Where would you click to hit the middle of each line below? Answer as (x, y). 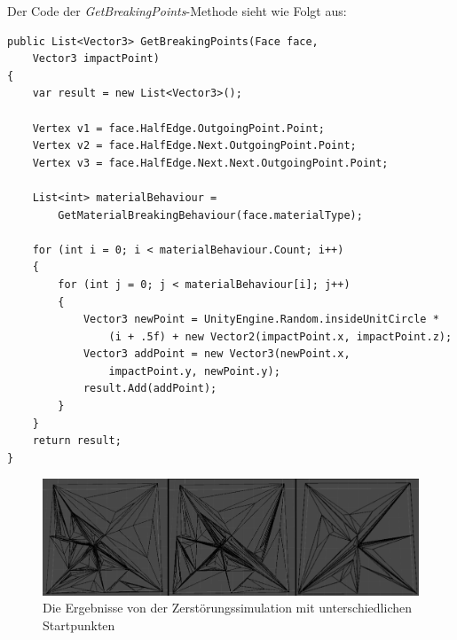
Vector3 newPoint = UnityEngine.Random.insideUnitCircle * (261, 320)
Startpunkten (79, 625)
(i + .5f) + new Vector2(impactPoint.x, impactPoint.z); (280, 336)
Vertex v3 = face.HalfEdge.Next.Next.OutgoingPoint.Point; (210, 163)
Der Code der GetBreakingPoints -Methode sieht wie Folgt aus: (177, 11)
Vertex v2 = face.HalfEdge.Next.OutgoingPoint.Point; (194, 146)
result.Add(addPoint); (150, 389)
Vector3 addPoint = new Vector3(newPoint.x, (217, 354)
